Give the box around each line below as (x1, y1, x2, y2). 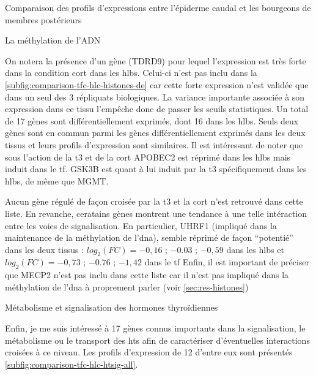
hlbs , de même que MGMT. (5, 174, 109, 187)
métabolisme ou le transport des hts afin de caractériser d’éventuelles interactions (5, 333, 310, 346)
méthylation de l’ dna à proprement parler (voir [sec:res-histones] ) (5, 280, 249, 293)
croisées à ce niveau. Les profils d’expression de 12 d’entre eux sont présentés (5, 346, 293, 358)
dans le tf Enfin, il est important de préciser (144, 256, 309, 268)
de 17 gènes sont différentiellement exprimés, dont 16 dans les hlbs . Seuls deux (5, 114, 299, 127)
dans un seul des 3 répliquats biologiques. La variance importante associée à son (5, 90, 305, 103)
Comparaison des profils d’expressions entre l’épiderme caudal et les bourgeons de (5, 1, 311, 13)
